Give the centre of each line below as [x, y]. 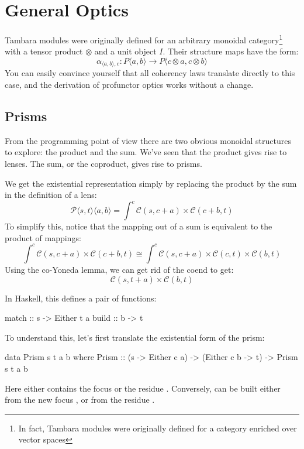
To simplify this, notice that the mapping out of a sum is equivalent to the [139, 226]
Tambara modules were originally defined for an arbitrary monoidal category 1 [144, 39]
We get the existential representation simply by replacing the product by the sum [151, 183]
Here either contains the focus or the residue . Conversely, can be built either [143, 388]
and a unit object [125, 51]
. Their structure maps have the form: [231, 51]
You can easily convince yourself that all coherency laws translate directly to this [150, 73]
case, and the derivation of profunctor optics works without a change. [129, 85]
